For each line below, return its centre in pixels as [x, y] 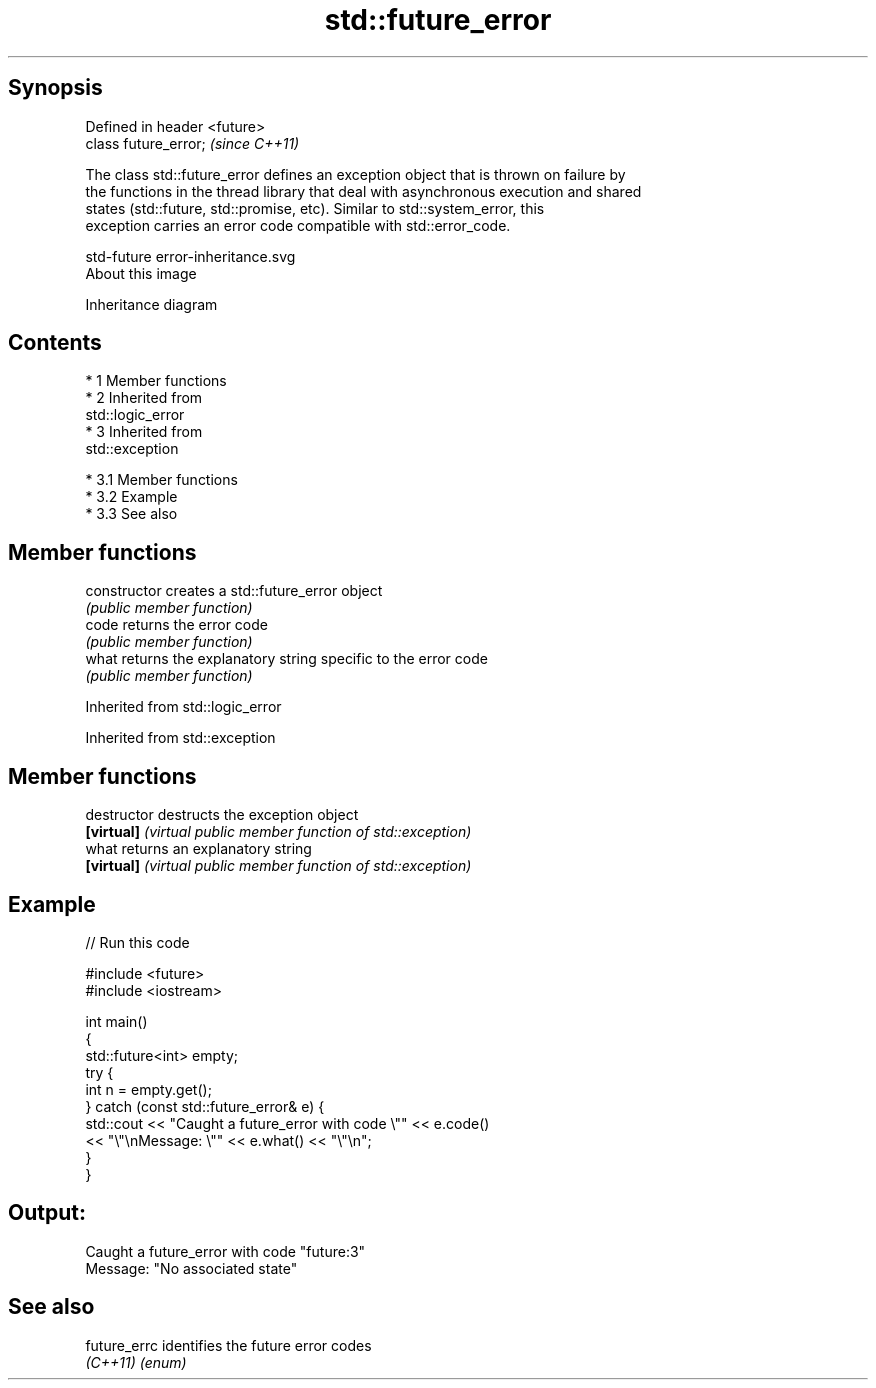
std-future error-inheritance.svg [190, 256]
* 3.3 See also [131, 514]
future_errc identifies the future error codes [228, 1345]
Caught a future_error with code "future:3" [225, 1251]
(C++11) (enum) [136, 1362]
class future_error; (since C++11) [192, 143]
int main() [116, 1021]
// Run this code [137, 942]
